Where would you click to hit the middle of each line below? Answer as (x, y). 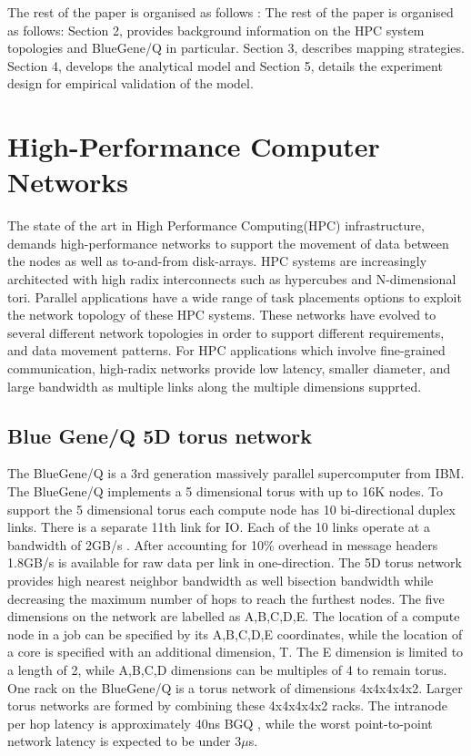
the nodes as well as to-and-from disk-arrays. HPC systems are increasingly (217, 261)
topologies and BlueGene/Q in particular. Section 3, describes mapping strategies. (236, 48)
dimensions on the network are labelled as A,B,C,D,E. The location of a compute (234, 616)
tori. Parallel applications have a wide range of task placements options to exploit (235, 296)
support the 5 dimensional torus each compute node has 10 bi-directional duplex (231, 509)
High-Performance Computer (194, 146)
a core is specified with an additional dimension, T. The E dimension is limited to (235, 652)
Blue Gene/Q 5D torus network (160, 435)
